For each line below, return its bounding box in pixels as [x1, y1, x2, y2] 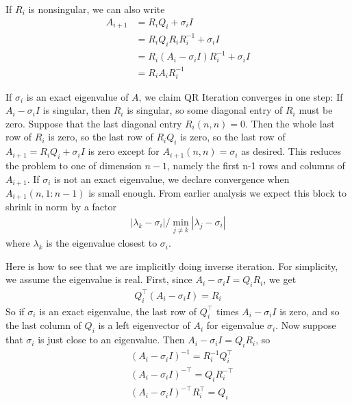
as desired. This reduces [241, 144, 341, 158]
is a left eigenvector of [98, 318, 190, 332]
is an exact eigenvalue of [26, 89, 129, 103]
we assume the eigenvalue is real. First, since [5, 272, 192, 286]
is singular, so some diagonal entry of [127, 103, 283, 117]
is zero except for [88, 144, 160, 158]
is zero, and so [279, 304, 340, 318]
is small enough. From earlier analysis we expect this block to [88, 185, 347, 199]
